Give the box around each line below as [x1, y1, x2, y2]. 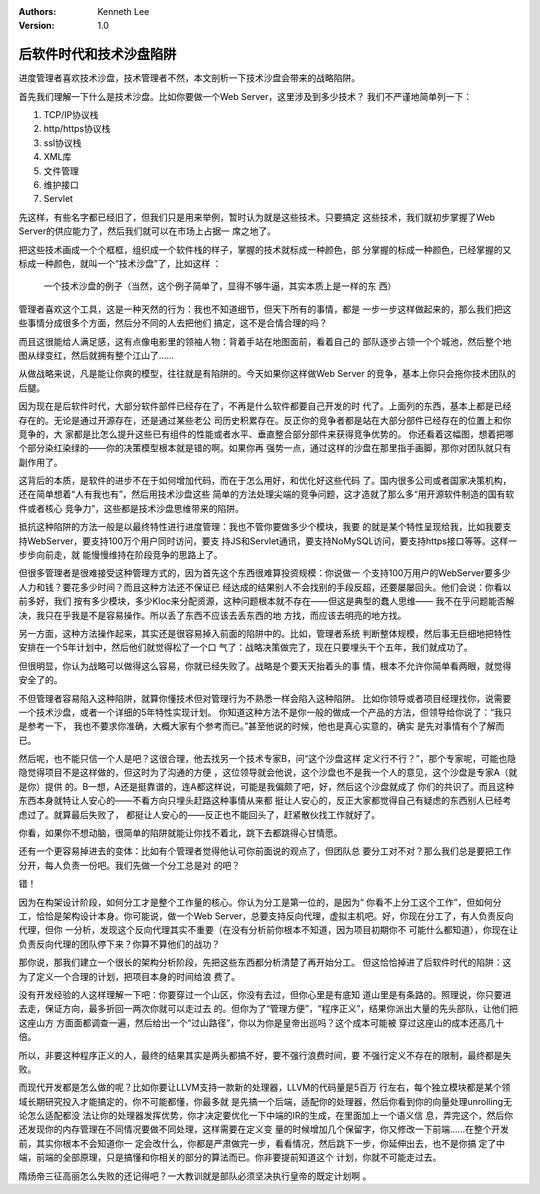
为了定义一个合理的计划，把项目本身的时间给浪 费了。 [18, 970, 240, 982]
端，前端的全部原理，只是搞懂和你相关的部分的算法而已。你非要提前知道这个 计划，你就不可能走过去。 [18, 1151, 442, 1164]
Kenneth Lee [97, 6, 150, 17]
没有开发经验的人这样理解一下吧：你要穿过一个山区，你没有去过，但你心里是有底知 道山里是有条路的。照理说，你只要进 [18, 988, 512, 1000]
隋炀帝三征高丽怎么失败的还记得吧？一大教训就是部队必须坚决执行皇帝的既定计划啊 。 [18, 1170, 372, 1182]
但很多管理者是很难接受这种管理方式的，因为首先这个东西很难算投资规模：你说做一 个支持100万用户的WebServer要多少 [18, 567, 511, 579]
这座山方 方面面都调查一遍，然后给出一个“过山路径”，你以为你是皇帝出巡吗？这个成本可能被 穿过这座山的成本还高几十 [18, 1016, 505, 1029]
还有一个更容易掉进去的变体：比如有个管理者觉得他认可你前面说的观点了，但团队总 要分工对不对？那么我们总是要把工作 [18, 845, 512, 857]
